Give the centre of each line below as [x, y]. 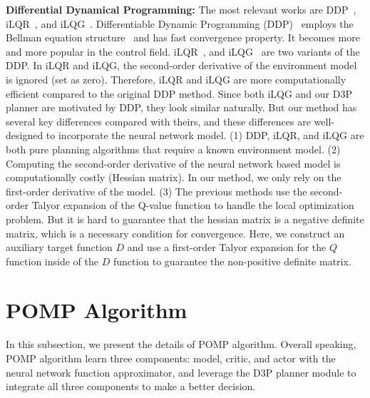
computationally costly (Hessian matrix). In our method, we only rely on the [174, 177]
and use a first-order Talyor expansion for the [227, 247]
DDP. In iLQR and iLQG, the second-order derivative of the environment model [181, 65]
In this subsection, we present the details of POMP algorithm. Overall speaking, [181, 344]
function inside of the [52, 261]
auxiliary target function [59, 247]
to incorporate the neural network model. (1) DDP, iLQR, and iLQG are [205, 135]
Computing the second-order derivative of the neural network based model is [173, 163]
